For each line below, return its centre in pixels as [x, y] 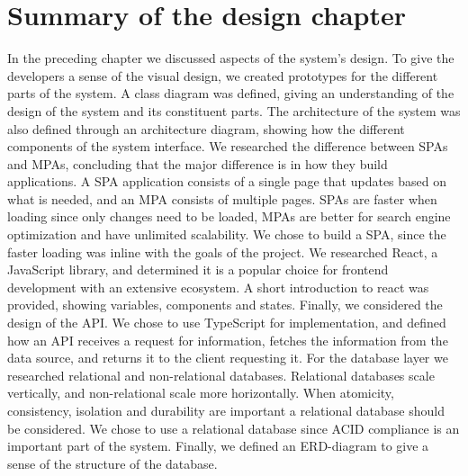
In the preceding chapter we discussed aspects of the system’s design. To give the [231, 58]
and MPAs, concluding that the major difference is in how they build [198, 163]
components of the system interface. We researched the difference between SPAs [228, 146]
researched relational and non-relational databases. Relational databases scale [221, 375]
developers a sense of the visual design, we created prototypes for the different [223, 75]
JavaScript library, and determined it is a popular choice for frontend [198, 269]
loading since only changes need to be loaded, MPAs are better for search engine [229, 216]
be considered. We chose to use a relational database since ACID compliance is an [234, 428]
